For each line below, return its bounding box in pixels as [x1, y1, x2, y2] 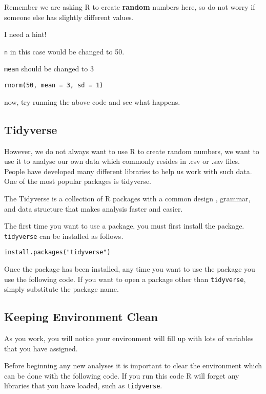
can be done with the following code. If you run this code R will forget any [4, 370, 239, 381]
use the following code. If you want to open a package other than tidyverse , [4, 273, 246, 284]
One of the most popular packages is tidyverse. [4, 176, 151, 186]
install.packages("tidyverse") [4, 249, 111, 256]
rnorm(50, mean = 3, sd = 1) [4, 82, 104, 89]
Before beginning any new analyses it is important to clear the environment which [4, 360, 262, 371]
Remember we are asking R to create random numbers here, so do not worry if [4, 2, 255, 12]
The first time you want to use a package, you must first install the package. [4, 220, 244, 231]
